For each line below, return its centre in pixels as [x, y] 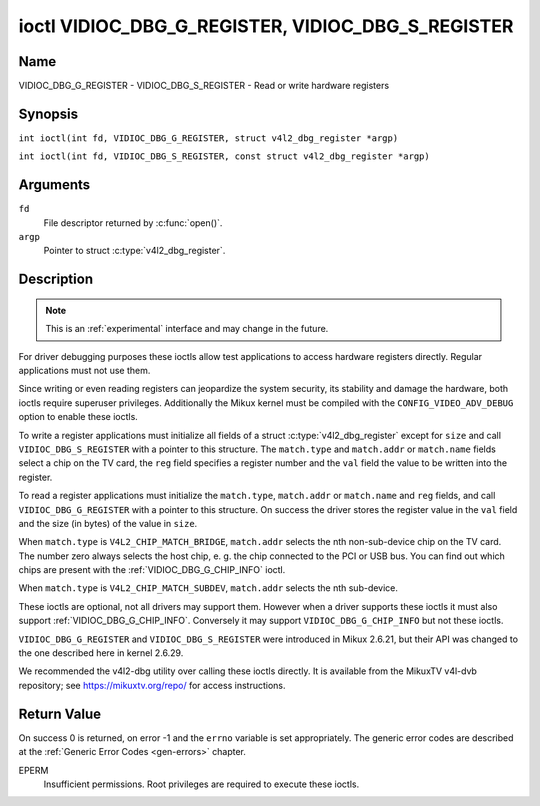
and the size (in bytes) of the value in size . [108, 523]
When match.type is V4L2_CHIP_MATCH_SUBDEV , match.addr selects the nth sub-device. [208, 588]
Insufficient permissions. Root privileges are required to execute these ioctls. [201, 784]
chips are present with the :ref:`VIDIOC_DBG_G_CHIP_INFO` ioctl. [152, 570]
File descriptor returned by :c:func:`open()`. [133, 222]
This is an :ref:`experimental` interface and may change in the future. [187, 329]
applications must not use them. [84, 371]
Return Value [60, 713]
